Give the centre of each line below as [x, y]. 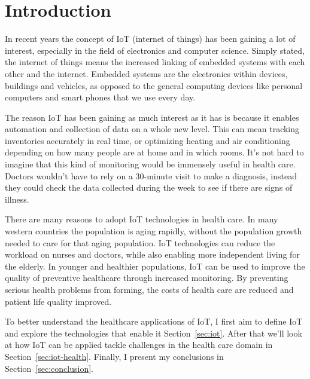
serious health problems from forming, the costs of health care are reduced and [149, 289]
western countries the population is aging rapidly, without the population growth [154, 231]
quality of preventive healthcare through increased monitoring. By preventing [147, 278]
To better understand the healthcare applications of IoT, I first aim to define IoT [154, 321]
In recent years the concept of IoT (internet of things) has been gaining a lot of [150, 39]
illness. [17, 199]
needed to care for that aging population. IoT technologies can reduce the [140, 242]
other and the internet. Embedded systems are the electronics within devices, [146, 73]
